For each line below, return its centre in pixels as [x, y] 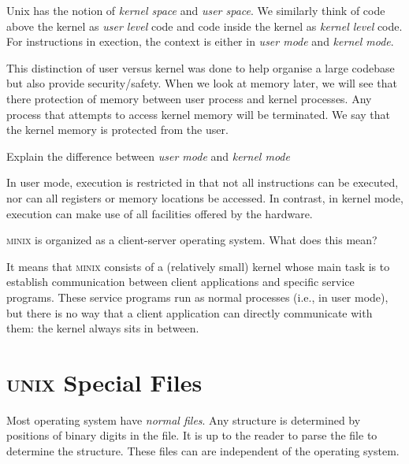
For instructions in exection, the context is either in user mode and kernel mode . [200, 41]
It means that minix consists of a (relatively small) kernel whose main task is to [198, 266]
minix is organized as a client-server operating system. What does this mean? [192, 240]
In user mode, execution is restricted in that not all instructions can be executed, [203, 182]
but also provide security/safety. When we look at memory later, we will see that [202, 83]
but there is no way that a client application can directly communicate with [190, 312]
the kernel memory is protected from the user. [117, 130]
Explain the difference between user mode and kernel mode [148, 156]
